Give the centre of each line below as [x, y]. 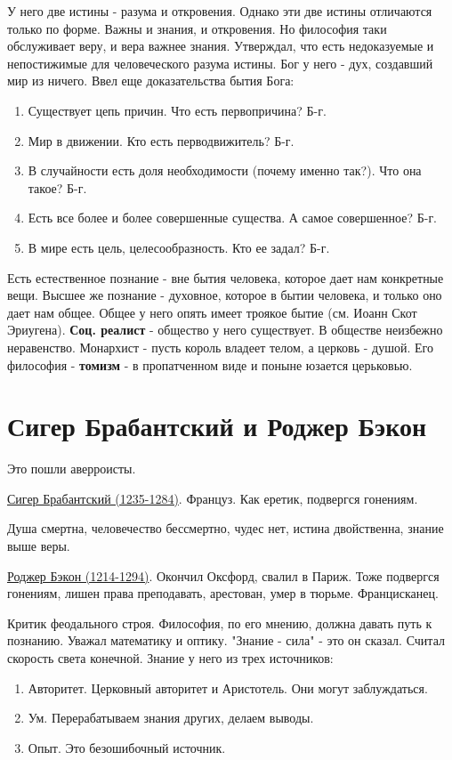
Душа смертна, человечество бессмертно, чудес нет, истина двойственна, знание [226, 528]
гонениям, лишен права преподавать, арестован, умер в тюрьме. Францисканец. [223, 593]
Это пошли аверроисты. [72, 469]
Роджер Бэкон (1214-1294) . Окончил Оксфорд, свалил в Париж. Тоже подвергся [223, 575]
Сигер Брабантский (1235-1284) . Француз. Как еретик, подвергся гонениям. [213, 498]
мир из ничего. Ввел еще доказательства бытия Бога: [151, 81]
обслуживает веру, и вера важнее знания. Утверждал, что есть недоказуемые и [221, 46]
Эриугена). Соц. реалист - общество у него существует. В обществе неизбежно [225, 330]
